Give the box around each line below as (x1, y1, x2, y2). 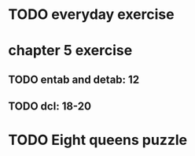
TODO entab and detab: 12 (8, 72, 140, 86)
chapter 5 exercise (8, 42, 133, 60)
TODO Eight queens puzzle (8, 132, 188, 149)
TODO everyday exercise (8, 6, 175, 24)
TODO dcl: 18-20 (8, 100, 92, 113)
